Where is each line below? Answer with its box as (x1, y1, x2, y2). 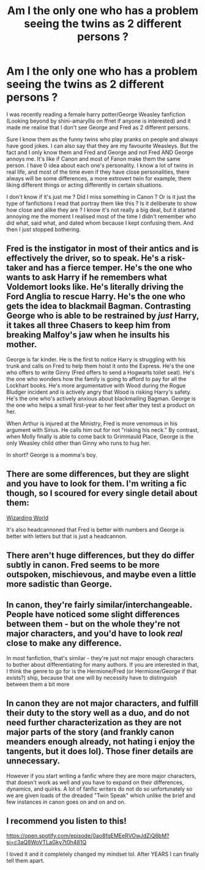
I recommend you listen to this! (6, 815, 127, 826)
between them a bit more (6, 680, 70, 688)
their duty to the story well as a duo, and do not (6, 708, 190, 718)
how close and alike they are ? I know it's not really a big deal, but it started (6, 206, 196, 214)
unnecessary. (6, 756, 61, 766)
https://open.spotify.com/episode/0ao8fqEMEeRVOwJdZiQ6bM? (6, 832, 170, 839)
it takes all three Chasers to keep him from (6, 320, 171, 331)
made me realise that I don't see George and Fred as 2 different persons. (6, 123, 190, 131)
